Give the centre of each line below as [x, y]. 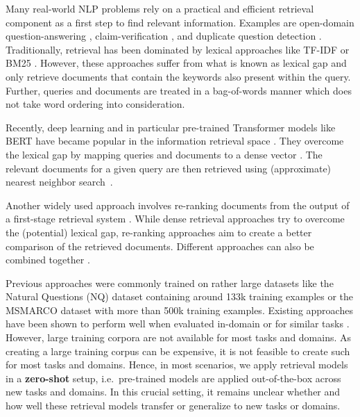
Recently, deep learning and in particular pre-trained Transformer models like [171, 127]
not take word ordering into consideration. [95, 104]
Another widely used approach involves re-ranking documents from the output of [178, 205]
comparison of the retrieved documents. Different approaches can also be [160, 246]
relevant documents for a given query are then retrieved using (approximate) [169, 168]
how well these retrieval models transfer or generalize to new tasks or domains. [173, 406]
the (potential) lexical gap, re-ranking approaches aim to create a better [159, 232]
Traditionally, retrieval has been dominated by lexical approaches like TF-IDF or [178, 49]
